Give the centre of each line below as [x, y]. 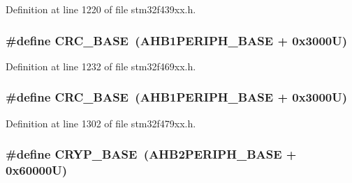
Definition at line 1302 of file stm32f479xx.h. [101, 123]
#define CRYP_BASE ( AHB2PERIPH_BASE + [151, 154]
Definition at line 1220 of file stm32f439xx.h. [101, 9]
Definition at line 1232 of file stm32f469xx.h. [101, 66]
